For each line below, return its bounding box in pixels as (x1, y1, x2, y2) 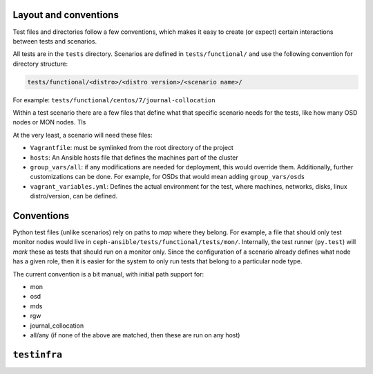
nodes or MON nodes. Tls (12, 118, 86, 127)
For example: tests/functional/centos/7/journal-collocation (12, 95, 216, 104)
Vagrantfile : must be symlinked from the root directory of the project (30, 144, 234, 152)
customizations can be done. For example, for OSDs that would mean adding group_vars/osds (30, 173, 305, 181)
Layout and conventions (12, 9, 119, 21)
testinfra (12, 349, 62, 360)
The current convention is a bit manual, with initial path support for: (12, 270, 204, 278)
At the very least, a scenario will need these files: (12, 131, 153, 139)
